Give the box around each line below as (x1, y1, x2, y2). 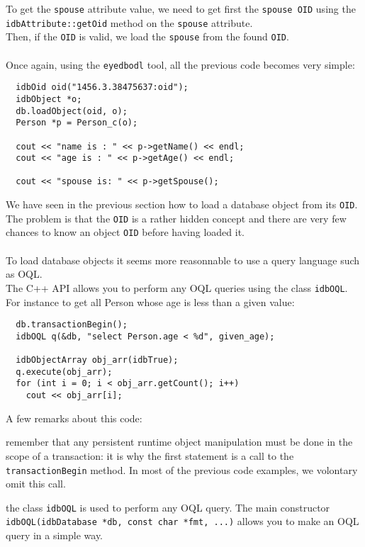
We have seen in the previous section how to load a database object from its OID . (6, 197, 358, 212)
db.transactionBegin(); (16, 320, 128, 330)
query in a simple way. (6, 528, 103, 543)
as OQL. (6, 266, 43, 281)
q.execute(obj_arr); (16, 366, 113, 377)
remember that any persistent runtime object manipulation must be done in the (6, 434, 353, 449)
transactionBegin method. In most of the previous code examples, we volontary (6, 462, 358, 477)
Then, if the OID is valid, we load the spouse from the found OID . (6, 29, 289, 44)
